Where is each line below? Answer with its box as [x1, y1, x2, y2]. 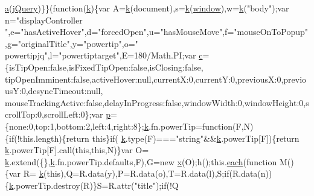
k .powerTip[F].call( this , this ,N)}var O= [5, 144, 149, 156]
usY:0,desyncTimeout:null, [5, 84, 103, 97]
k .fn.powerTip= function [144, 119, 233, 132]
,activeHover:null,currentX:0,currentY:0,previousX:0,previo [89, 72, 307, 85]
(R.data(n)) [229, 167, 272, 180]
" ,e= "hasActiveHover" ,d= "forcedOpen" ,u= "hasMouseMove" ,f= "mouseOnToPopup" [5, 25, 309, 38]
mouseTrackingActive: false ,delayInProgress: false [5, 96, 182, 109]
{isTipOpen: [5, 60, 51, 73]
